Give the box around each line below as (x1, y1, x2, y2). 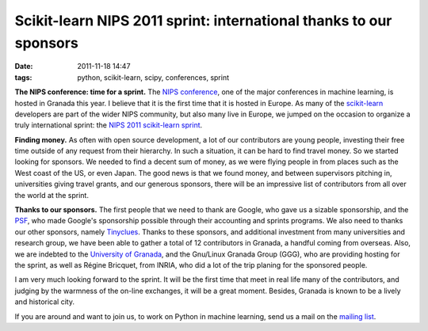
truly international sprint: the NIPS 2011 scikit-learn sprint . (14, 120, 203, 130)
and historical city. (14, 297, 75, 306)
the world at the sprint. (14, 190, 89, 200)
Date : (14, 62, 33, 71)
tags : (14, 72, 32, 82)
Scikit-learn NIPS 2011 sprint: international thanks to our (14, 12, 392, 29)
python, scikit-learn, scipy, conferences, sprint (77, 72, 230, 82)
